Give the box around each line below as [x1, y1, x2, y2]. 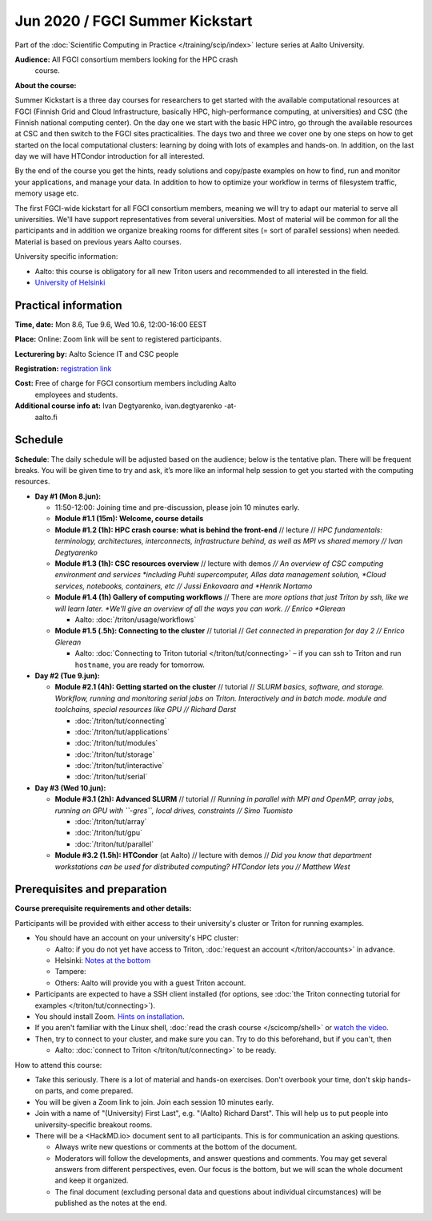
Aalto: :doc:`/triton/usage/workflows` [74, 614, 197, 625]
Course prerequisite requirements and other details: [14, 904, 192, 913]
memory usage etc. [14, 188, 79, 198]
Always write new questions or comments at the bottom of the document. [54, 1142, 298, 1152]
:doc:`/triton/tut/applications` [74, 726, 170, 737]
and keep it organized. [54, 1175, 129, 1186]
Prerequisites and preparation [14, 883, 167, 896]
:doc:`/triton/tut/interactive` [74, 761, 165, 770]
